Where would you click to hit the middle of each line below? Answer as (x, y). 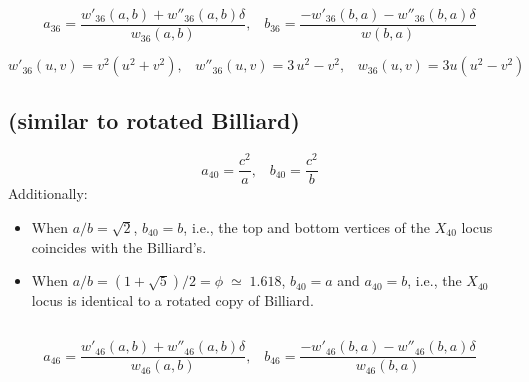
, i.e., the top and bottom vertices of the (306, 227)
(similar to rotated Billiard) (154, 120)
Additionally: (48, 193)
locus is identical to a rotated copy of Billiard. (172, 300)
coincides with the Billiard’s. (119, 246)
